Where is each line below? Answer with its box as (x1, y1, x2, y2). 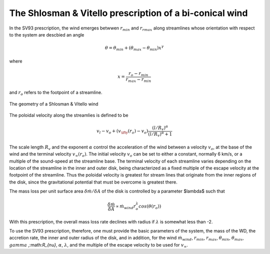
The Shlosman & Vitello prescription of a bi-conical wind (9, 7, 248, 18)
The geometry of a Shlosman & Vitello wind (9, 100, 98, 107)
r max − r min (125, 76, 151, 83)
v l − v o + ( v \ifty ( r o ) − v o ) (96, 128, 148, 135)
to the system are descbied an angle (9, 31, 84, 37)
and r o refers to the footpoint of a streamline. (9, 89, 102, 96)
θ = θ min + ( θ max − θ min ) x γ (105, 44, 164, 52)
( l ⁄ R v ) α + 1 (147, 130, 172, 137)
